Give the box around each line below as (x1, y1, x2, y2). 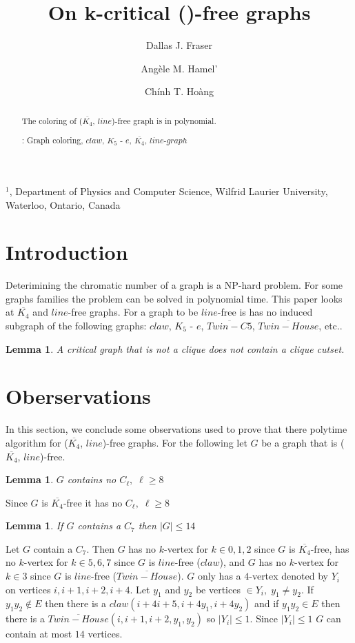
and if (254, 596, 279, 611)
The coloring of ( (21, 114, 83, 126)
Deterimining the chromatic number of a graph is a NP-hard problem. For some (6, 278, 343, 292)
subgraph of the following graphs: (6, 318, 147, 332)
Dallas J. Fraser (145, 38, 213, 52)
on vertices (6, 582, 51, 596)
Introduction (6, 238, 128, 266)
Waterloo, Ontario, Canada (6, 197, 121, 212)
